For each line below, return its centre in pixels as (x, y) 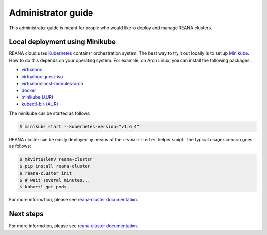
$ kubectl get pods (43, 187)
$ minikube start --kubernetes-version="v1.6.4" (80, 126)
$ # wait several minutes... (55, 180)
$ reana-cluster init (46, 173)
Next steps (26, 214)
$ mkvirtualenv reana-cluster (56, 159)
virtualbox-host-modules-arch (52, 84)
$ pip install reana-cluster (55, 166)
